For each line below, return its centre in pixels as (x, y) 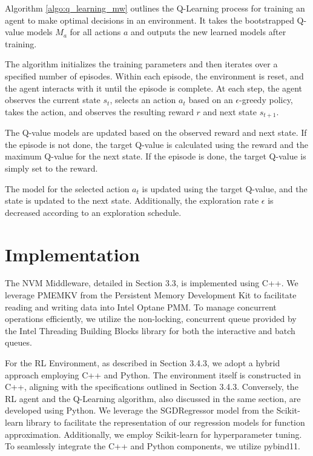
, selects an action (143, 100)
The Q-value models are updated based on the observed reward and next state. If (156, 132)
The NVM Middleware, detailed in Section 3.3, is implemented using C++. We (152, 283)
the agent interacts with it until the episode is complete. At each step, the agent (154, 88)
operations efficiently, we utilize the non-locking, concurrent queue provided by (151, 319)
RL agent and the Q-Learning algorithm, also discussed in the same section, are (153, 398)
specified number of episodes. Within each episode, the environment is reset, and (154, 75)
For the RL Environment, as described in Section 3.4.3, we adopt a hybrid (143, 363)
